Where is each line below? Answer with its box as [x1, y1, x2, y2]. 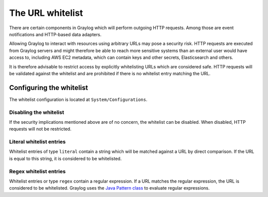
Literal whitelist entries [9, 139, 66, 146]
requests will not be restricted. [9, 126, 71, 132]
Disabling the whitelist [9, 109, 65, 116]
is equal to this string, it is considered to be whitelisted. [9, 155, 122, 161]
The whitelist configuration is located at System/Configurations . [9, 97, 147, 102]
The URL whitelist [9, 7, 83, 18]
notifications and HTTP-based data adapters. [9, 31, 102, 37]
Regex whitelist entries [9, 168, 66, 175]
